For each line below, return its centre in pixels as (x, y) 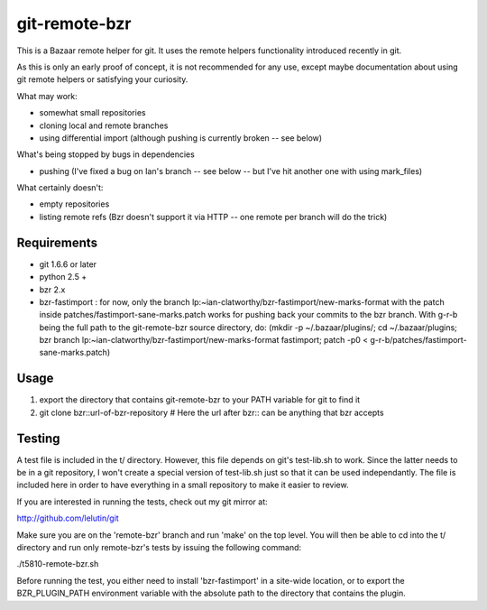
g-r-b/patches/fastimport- (419, 340)
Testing (38, 438)
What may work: (47, 96)
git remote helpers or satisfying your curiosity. (102, 79)
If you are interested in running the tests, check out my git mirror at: (142, 502)
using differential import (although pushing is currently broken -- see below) (181, 138)
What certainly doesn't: (60, 188)
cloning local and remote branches (104, 125)
